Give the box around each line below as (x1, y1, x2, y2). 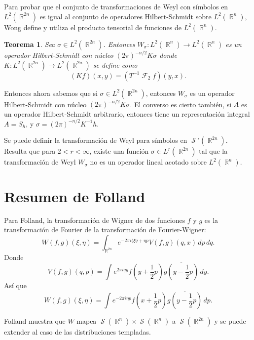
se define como (93, 59, 138, 70)
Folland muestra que (4, 316, 66, 326)
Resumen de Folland (4, 186, 145, 206)
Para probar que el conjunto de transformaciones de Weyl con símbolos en (4, 1, 228, 11)
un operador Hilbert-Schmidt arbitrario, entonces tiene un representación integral (4, 108, 250, 119)
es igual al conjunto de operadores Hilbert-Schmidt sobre (39, 11, 212, 21)
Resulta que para (4, 146, 56, 156)
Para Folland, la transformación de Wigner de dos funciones (4, 214, 185, 225)
